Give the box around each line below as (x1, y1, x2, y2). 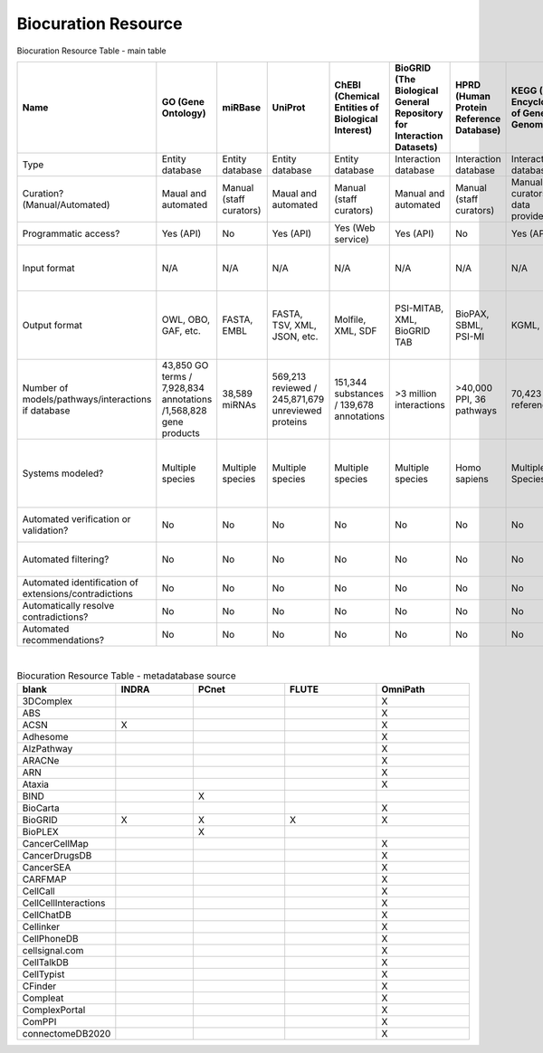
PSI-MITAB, (395, 301, 444, 314)
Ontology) (161, 107, 206, 119)
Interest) (334, 123, 373, 136)
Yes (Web (334, 222, 376, 234)
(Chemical (334, 90, 380, 102)
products (161, 426, 201, 439)
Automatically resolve (22, 599, 115, 612)
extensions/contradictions (22, 587, 134, 600)
